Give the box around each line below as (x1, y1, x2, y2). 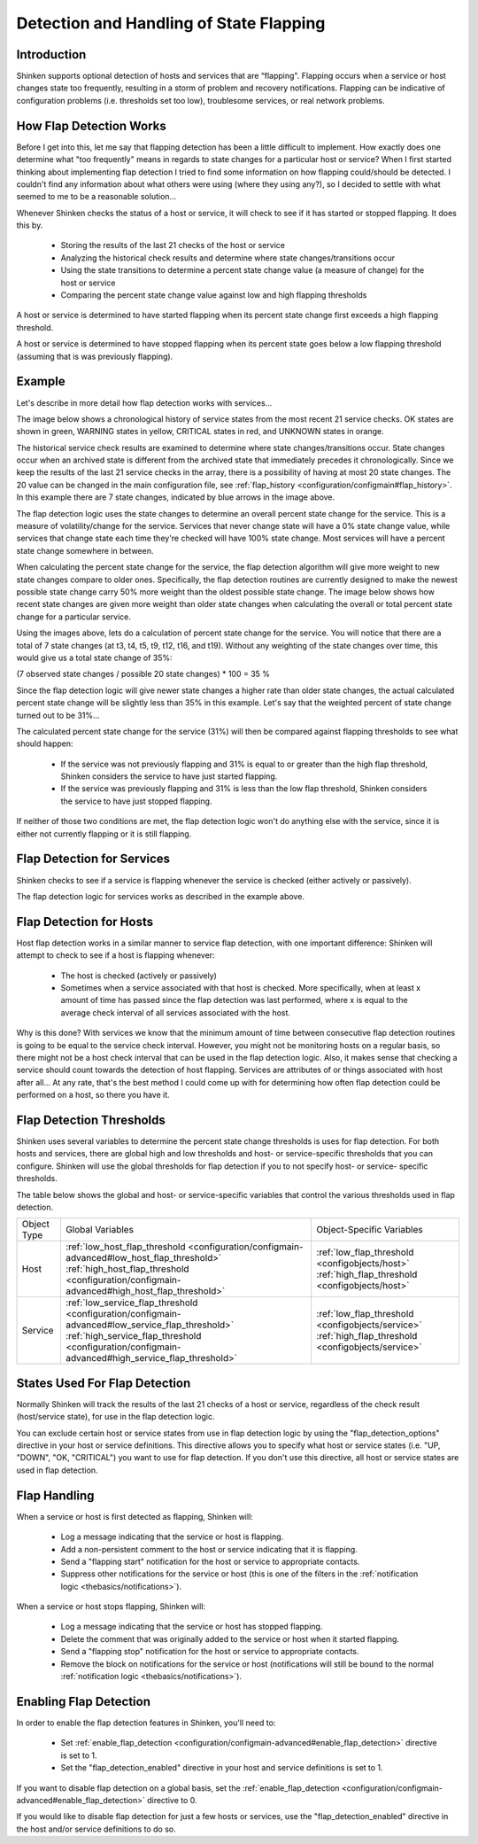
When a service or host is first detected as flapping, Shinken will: (16, 1511, 254, 1521)
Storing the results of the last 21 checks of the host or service (60, 240, 285, 251)
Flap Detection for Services (16, 852, 171, 867)
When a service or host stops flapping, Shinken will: (16, 1601, 206, 1612)
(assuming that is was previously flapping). (16, 351, 173, 362)
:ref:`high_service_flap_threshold (65, 1330, 202, 1342)
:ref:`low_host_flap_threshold (65, 1241, 186, 1253)
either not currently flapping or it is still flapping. (16, 829, 192, 839)
